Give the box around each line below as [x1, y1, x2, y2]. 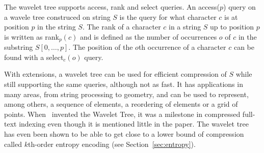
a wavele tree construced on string [4, 11, 111, 22]
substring [4, 42, 33, 52]
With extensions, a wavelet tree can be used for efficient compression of [4, 69, 227, 79]
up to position [210, 21, 254, 32]
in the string [37, 21, 76, 32]
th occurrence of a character [138, 42, 226, 52]
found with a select [4, 51, 64, 62]
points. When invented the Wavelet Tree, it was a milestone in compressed [4, 108, 241, 119]
